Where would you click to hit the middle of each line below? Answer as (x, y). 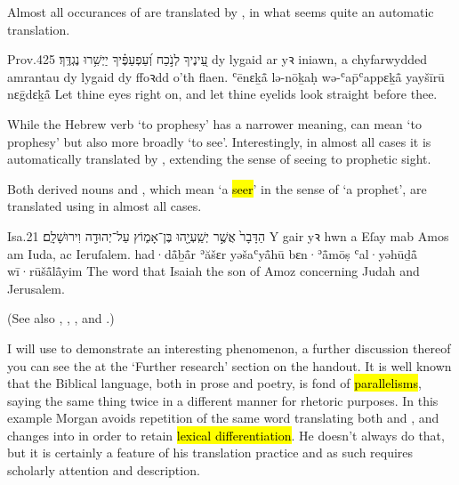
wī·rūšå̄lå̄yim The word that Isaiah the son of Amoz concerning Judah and (213, 271)
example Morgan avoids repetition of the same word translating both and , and (223, 418)
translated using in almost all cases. (105, 206)
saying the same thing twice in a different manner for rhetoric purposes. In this (223, 400)
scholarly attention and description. (104, 470)
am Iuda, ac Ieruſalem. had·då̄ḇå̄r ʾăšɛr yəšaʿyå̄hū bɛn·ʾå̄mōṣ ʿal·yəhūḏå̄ (213, 253)
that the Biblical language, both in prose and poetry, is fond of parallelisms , (214, 383)
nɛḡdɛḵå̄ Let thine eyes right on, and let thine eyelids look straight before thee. (222, 94)
